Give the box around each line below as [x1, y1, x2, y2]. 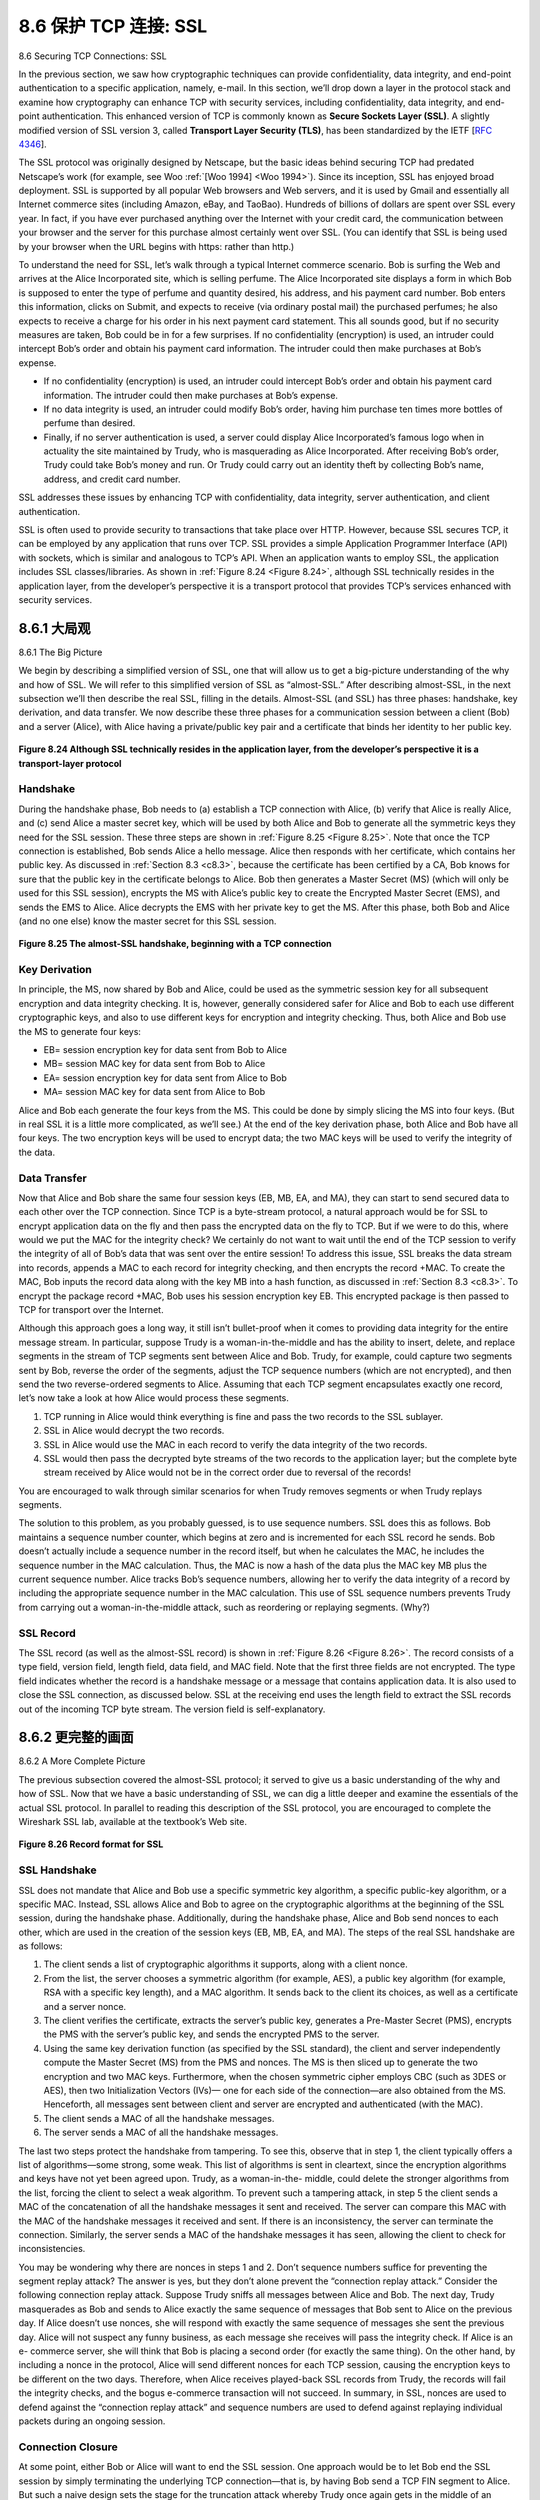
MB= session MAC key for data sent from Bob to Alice [43, 1058, 266, 1070]
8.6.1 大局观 [18, 620, 91, 637]
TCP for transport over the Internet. [18, 1304, 164, 1315]
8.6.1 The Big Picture [18, 646, 103, 658]
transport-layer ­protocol [18, 757, 122, 769]
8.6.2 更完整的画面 [18, 1729, 134, 1746]
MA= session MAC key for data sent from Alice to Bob [43, 1086, 266, 1098]
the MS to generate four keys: [18, 1025, 142, 1037]
